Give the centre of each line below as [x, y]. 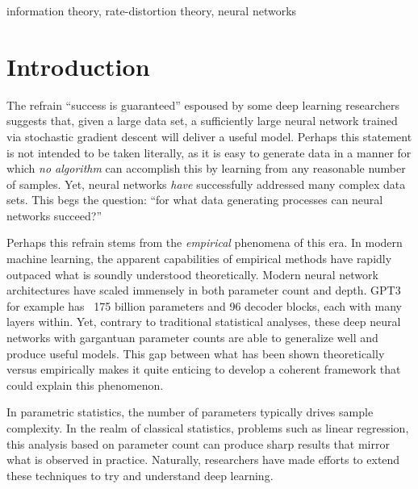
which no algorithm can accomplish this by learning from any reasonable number [206, 168]
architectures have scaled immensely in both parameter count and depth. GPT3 [204, 290]
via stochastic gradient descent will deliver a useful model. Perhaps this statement [209, 136]
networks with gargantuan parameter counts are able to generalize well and [192, 338]
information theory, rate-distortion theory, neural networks [152, 10]
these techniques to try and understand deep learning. [140, 475]
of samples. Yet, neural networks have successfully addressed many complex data [206, 184]
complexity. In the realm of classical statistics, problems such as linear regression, [208, 428]
